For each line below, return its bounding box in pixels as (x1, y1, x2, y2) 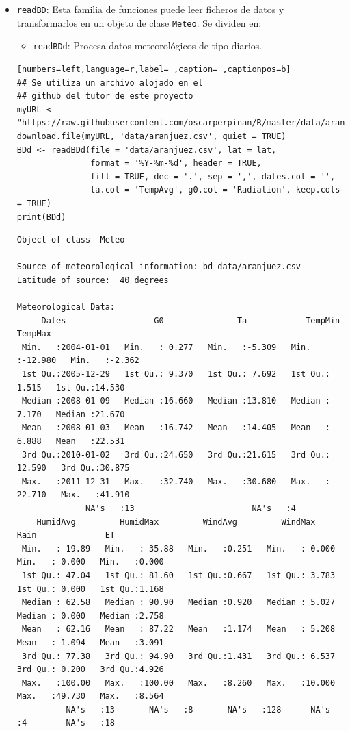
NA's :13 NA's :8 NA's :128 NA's (66, 704, 330, 715)
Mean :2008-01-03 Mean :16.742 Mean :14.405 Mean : (21, 423, 330, 433)
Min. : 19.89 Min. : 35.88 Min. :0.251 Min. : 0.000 (21, 543, 336, 554)
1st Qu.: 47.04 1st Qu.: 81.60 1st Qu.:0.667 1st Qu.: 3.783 (21, 570, 336, 580)
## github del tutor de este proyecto (16, 91, 193, 101)
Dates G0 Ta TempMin (41, 315, 340, 325)
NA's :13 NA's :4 (85, 503, 296, 513)
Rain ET (16, 530, 115, 541)
